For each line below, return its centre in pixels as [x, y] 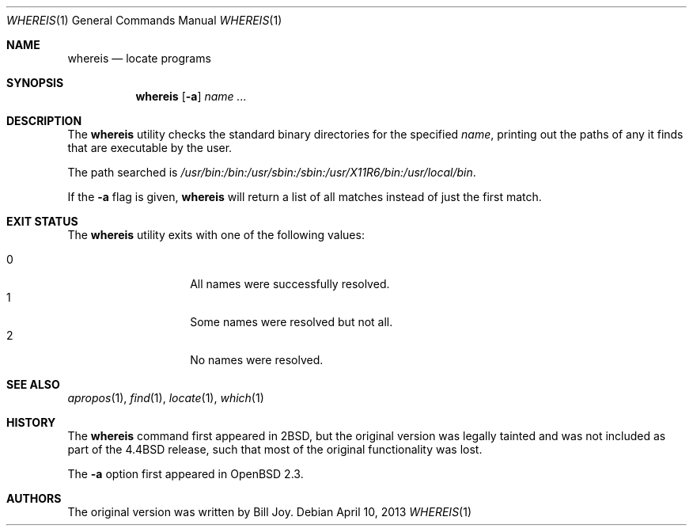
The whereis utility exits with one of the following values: [216, 235]
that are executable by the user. [150, 148]
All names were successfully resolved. [290, 284]
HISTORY [31, 422]
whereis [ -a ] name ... [191, 96]
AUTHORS [34, 498]
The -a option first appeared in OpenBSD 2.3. [186, 474]
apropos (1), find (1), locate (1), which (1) [166, 398]
